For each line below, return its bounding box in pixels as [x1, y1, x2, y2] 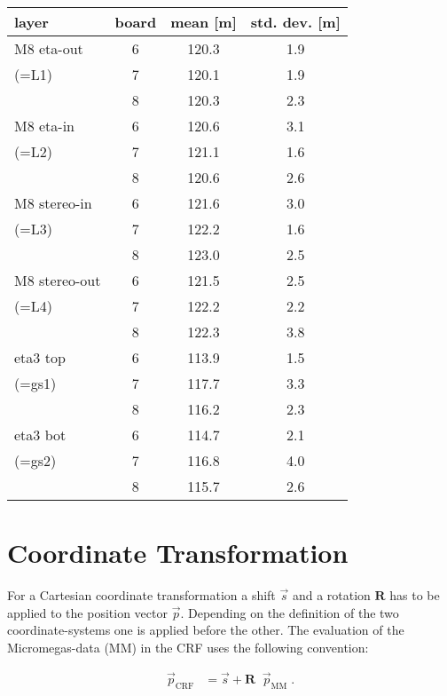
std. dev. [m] [250, 12, 341, 32]
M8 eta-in [14, 115, 75, 136]
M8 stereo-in [14, 193, 92, 213]
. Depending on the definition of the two [180, 603, 399, 621]
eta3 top [14, 347, 66, 368]
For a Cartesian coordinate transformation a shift [7, 586, 276, 605]
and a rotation [292, 586, 371, 605]
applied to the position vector [7, 603, 168, 621]
